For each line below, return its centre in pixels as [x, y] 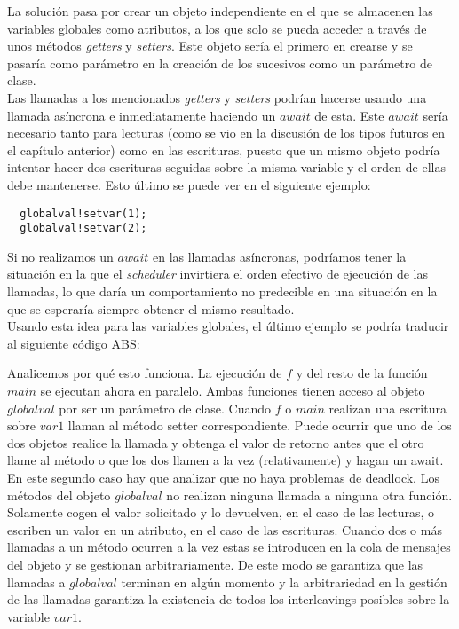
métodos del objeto [59, 495]
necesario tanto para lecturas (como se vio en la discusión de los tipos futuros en [226, 133]
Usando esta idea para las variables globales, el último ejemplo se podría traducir [228, 326]
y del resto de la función [362, 373]
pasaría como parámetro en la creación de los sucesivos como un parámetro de [220, 63]
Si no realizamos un [60, 256]
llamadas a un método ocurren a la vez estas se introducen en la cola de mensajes [229, 547]
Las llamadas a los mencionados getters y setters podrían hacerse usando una [217, 97]
